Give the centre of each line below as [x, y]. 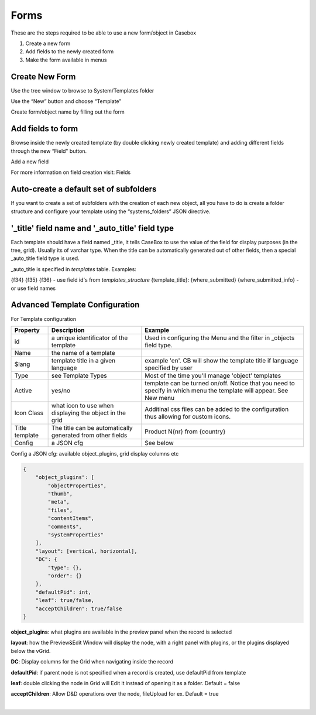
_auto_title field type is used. [45, 258]
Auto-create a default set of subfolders [84, 189]
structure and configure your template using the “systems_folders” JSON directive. [111, 211]
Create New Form [43, 76]
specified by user [168, 368]
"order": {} [65, 576]
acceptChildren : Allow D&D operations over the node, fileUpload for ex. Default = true [115, 694]
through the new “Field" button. [49, 151]
